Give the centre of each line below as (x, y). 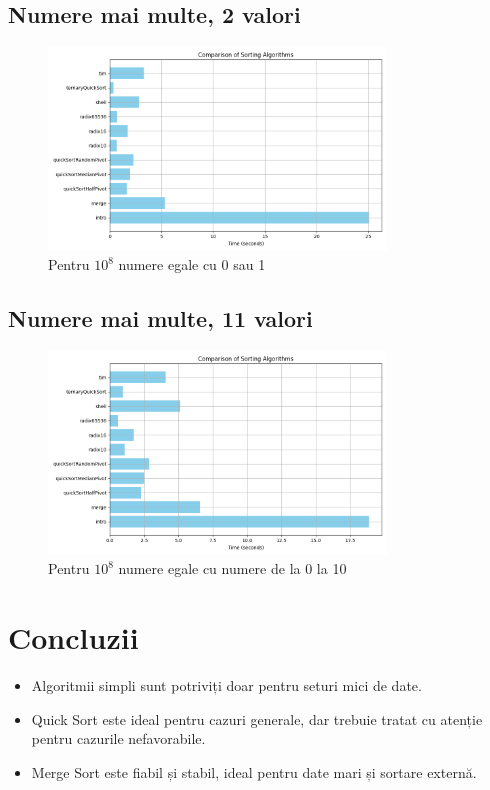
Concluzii (73, 636)
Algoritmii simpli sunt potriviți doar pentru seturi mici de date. (226, 684)
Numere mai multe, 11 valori (160, 318)
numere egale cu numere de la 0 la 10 (232, 568)
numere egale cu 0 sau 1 (192, 264)
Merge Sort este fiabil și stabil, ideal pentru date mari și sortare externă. (254, 771)
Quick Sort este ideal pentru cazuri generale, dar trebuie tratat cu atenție (257, 718)
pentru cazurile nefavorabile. (118, 738)
